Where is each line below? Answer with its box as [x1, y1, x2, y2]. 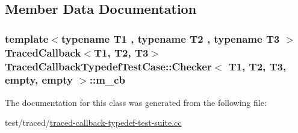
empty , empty [5, 72, 73, 87]
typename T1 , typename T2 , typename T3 [61, 31, 280, 46]
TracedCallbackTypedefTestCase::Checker [5, 58, 212, 73]
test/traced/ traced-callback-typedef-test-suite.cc [5, 116, 182, 129]
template [5, 31, 49, 46]
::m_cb [89, 72, 125, 87]
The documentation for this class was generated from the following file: [5, 96, 267, 108]
